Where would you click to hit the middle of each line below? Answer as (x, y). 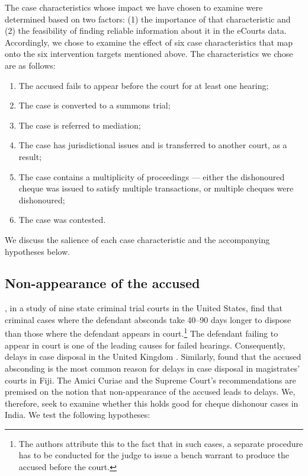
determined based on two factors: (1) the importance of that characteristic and (148, 19)
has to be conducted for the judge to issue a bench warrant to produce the (154, 455)
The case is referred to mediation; (80, 125)
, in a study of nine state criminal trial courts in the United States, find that (144, 308)
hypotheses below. (38, 251)
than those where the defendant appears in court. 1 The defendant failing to (142, 333)
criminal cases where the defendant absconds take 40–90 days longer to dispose (148, 319)
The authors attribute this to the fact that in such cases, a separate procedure (161, 443)
